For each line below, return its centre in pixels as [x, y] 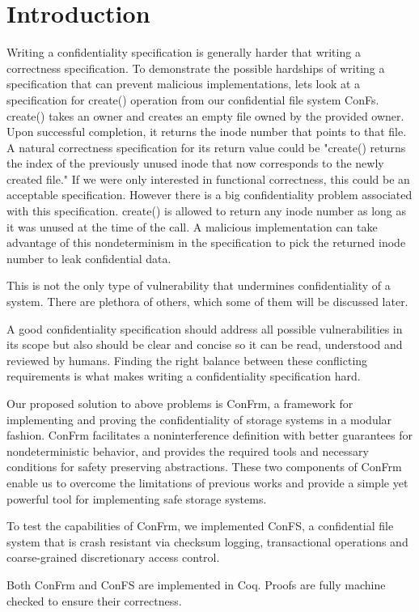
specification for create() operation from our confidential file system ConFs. [193, 99]
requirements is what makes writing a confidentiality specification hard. [184, 376]
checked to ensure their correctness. [94, 600]
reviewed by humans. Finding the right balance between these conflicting [187, 360]
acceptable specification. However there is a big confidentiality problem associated [209, 195]
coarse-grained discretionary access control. [113, 557]
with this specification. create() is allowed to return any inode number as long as [207, 211]
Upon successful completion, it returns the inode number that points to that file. [207, 132]
